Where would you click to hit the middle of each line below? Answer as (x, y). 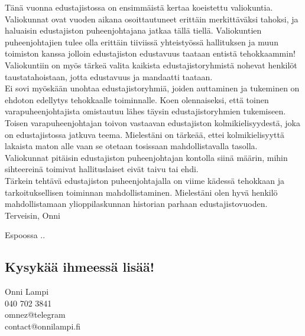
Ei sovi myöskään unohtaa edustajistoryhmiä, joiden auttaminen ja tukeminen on (152, 88)
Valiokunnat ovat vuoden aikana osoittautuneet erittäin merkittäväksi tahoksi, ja (152, 19)
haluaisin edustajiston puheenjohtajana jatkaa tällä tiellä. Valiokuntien (133, 30)
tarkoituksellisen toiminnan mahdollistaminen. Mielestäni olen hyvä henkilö (141, 192)
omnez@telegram (35, 314)
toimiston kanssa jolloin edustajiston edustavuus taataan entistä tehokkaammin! (150, 53)
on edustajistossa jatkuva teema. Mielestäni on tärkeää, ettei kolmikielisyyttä (145, 134)
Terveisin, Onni (33, 215)
